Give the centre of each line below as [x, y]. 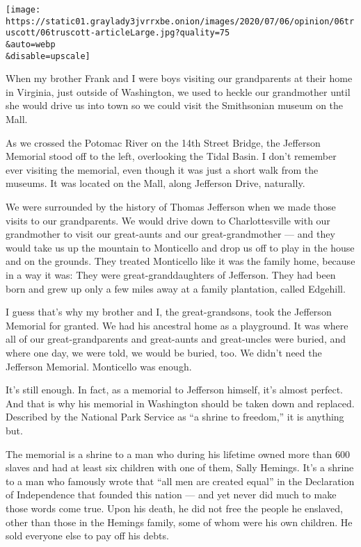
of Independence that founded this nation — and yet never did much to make [171, 495]
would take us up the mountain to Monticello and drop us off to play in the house [180, 247]
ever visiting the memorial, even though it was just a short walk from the [162, 169]
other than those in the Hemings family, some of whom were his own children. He [179, 522]
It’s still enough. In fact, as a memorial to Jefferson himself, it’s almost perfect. [174, 390]
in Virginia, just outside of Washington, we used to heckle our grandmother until [178, 91]
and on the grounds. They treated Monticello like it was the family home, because [180, 261]
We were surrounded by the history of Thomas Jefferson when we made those [171, 207]
